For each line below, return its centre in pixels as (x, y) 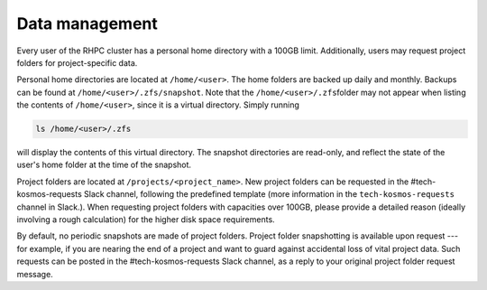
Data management (87, 23)
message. (35, 274)
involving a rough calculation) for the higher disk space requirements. (146, 220)
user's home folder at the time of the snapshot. (104, 165)
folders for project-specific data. (77, 62)
